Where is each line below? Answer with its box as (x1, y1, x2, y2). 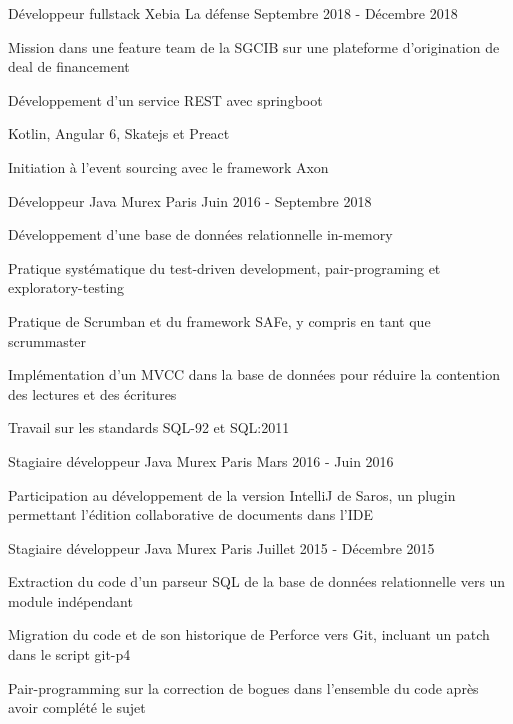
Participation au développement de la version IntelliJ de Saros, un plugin (8, 484, 456, 505)
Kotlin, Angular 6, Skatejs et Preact (8, 123, 230, 144)
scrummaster (8, 330, 86, 351)
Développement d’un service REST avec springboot (8, 89, 323, 110)
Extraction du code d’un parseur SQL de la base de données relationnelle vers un (8, 571, 506, 592)
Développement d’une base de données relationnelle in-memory (8, 224, 393, 245)
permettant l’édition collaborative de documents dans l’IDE (8, 504, 374, 525)
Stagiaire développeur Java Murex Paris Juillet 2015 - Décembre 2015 (8, 537, 435, 558)
